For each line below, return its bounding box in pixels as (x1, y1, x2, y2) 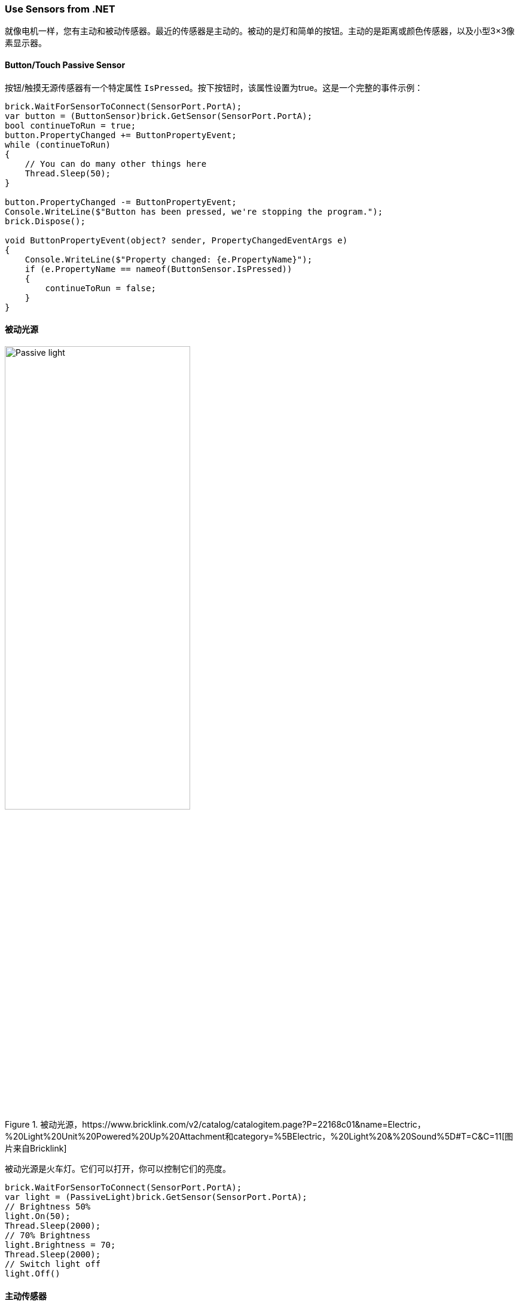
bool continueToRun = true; (5, 120, 136, 130)
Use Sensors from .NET (5, 3, 115, 15)
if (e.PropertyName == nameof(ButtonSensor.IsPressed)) (25, 264, 292, 274)
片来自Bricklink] (5, 1143, 67, 1153)
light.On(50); (5, 1211, 71, 1221)
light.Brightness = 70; (5, 1240, 116, 1250)
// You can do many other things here (25, 158, 207, 169)
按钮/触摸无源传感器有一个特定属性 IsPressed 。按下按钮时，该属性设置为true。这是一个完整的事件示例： (5, 82, 423, 93)
